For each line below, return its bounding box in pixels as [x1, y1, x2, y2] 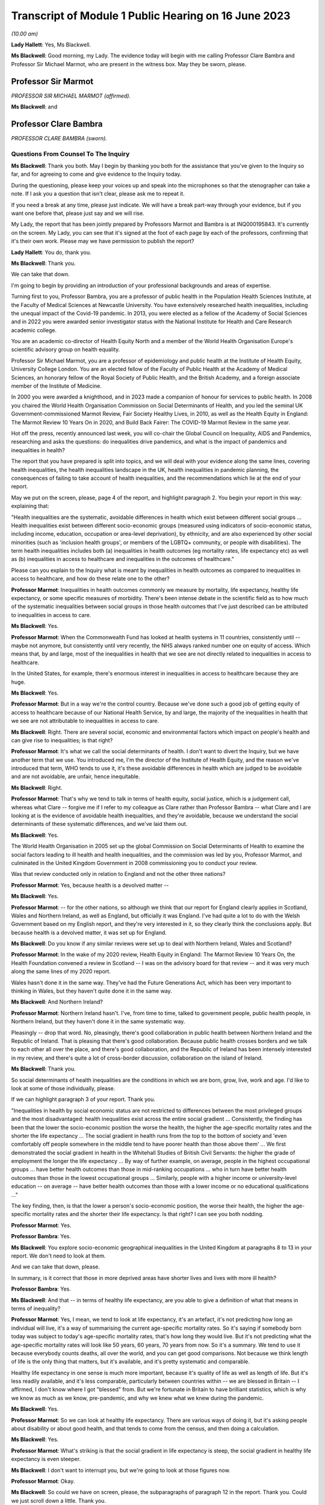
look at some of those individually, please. [11, 1084, 116, 1092]
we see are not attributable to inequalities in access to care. [11, 717, 159, 725]
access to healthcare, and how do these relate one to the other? [11, 575, 170, 582]
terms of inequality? [11, 1305, 61, 1312]
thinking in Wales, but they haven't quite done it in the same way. [11, 987, 173, 995]
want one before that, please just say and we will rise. [11, 209, 144, 217]
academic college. [11, 326, 57, 334]
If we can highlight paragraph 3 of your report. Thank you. [11, 1096, 156, 1103]
